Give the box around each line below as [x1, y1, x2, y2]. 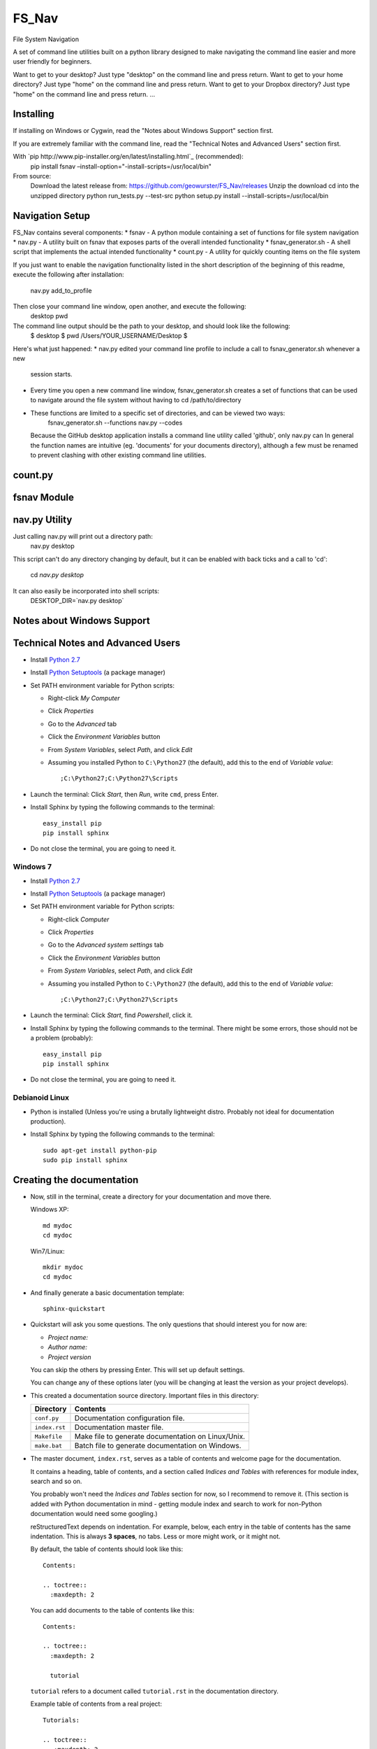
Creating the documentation [13, 1174, 139, 1186]
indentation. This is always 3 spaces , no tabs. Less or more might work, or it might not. [30, 1532, 281, 1541]
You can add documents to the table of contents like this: [30, 1606, 195, 1615]
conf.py [34, 1414, 59, 1422]
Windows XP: [30, 1205, 69, 1214]
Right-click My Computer [47, 694, 120, 702]
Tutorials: [43, 1716, 80, 1724]
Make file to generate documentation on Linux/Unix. [74, 1431, 246, 1441]
